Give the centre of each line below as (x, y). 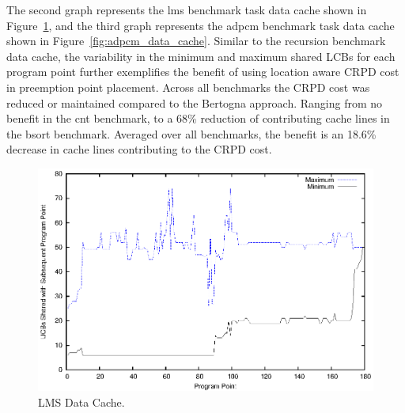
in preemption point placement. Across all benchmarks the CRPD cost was (188, 87)
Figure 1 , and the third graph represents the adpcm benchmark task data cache (201, 25)
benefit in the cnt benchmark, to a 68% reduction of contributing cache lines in (198, 118)
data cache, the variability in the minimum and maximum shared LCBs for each (201, 56)
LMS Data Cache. (81, 402)
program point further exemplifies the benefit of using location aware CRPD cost (203, 72)
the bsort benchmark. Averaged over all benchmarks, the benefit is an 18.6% (191, 133)
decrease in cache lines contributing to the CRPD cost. (139, 149)
